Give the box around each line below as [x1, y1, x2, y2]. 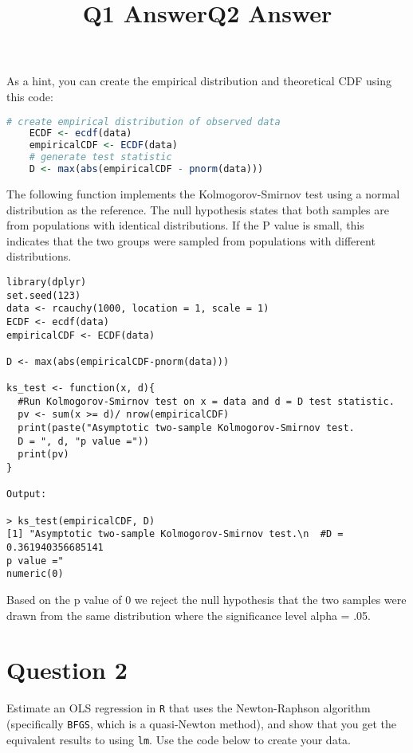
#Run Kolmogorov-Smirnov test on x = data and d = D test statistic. [18, 395, 395, 407]
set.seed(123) [6, 289, 81, 301]
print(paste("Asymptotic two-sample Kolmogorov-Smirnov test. [18, 422, 355, 434]
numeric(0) [6, 568, 64, 580]
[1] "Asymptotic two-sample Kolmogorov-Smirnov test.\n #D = [6, 528, 344, 540]
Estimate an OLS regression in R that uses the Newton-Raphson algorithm [6, 700, 371, 716]
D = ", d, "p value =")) [18, 435, 149, 447]
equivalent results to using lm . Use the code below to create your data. [6, 731, 351, 747]
